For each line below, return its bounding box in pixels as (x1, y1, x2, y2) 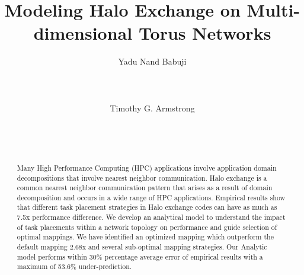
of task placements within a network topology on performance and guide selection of (17, 222, 277, 232)
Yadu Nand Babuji (118, 55, 187, 68)
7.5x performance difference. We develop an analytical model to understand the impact (17, 212, 286, 222)
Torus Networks (138, 21, 271, 45)
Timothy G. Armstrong (110, 101, 195, 114)
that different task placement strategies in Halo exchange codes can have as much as (17, 202, 277, 212)
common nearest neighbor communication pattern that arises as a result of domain (17, 183, 273, 193)
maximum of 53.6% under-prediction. (17, 261, 132, 271)
